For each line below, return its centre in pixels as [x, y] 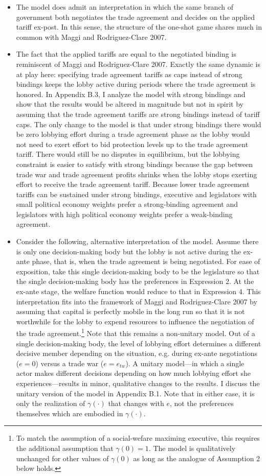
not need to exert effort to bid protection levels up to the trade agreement [132, 144]
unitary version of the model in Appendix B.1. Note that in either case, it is [135, 393]
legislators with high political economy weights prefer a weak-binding [124, 214]
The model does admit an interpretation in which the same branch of [125, 7]
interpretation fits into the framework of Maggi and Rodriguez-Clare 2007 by [137, 301]
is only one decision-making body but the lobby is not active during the [129, 251]
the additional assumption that [65, 448]
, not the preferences [202, 403]
